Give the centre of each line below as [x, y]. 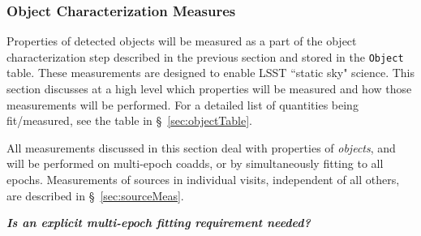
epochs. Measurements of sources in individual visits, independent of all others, [203, 180]
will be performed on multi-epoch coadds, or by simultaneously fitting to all [195, 163]
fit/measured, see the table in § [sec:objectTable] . [129, 120]
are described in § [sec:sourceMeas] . [95, 195]
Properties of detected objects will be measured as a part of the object [182, 41]
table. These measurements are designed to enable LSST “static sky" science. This [211, 73]
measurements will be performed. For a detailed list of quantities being [183, 104]
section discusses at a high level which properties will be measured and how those [209, 89]
